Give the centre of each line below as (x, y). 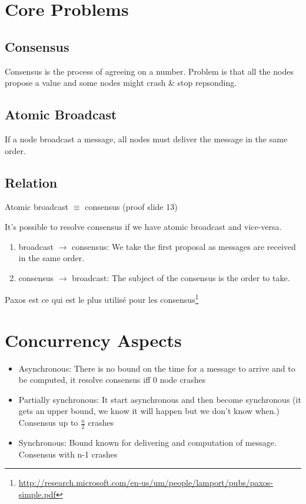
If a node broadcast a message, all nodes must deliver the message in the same (146, 138)
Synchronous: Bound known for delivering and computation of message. (147, 442)
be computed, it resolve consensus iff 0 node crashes (112, 380)
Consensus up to (48, 423)
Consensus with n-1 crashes (68, 454)
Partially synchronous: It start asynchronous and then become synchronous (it (160, 399)
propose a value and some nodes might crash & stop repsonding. (121, 83)
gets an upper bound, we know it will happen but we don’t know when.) (149, 411)
